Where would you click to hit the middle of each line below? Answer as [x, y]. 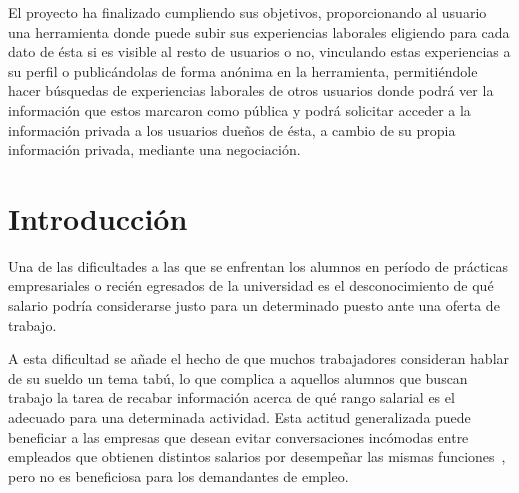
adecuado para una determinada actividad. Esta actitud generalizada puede [239, 417]
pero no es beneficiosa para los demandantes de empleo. [178, 475]
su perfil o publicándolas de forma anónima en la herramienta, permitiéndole [243, 70]
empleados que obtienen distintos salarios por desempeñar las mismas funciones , [257, 456]
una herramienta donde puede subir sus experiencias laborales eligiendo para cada [259, 31]
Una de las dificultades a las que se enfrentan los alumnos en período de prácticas [258, 265]
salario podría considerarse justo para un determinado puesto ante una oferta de [254, 305]
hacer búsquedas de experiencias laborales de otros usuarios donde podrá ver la [251, 90]
